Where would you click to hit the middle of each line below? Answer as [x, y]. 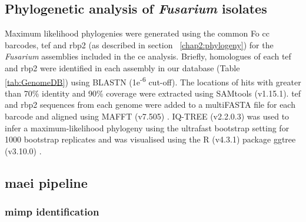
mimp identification [52, 212]
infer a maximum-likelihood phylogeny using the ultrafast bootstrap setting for [147, 127]
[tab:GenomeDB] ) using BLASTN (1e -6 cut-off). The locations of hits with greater [153, 81]
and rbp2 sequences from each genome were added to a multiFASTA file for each [150, 105]
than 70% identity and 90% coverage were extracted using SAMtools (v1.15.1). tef [153, 93]
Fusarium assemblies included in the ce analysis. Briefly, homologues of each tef [148, 56]
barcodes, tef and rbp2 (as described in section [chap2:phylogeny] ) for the [139, 44]
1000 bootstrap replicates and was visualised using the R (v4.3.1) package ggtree [150, 139]
